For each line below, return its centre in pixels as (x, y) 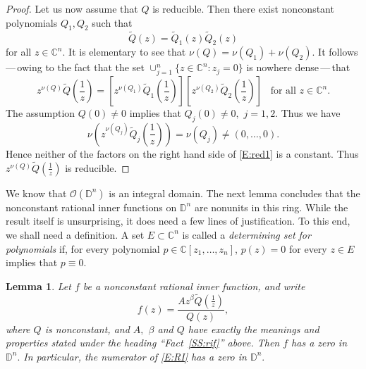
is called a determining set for (246, 234)
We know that (36, 193)
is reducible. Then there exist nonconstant (243, 8)
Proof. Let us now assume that (72, 8)
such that (112, 22)
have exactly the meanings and (254, 329)
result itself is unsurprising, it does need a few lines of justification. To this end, (178, 221)
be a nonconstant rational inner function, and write (194, 286)
